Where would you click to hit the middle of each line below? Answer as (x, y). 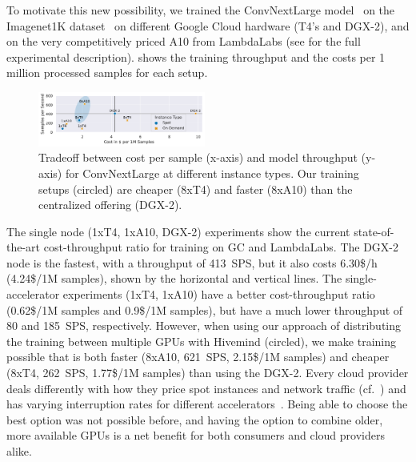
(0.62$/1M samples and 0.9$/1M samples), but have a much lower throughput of (205, 309)
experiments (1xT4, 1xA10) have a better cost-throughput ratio (219, 294)
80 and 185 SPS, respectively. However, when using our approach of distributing (204, 325)
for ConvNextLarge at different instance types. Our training (212, 173)
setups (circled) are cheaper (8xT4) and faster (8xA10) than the (196, 189)
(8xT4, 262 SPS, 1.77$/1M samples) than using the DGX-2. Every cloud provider (208, 373)
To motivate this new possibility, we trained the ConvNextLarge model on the (201, 10)
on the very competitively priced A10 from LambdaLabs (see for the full (184, 41)
